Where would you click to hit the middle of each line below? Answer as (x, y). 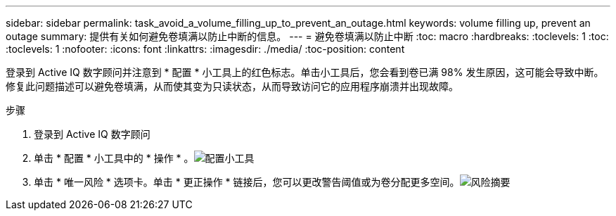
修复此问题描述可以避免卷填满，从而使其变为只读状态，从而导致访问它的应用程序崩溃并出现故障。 (232, 86)
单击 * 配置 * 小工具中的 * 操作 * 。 (114, 158)
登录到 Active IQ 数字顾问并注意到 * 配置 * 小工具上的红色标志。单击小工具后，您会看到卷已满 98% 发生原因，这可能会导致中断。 (305, 72)
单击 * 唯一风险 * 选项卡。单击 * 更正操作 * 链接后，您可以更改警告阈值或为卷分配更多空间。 (247, 182)
